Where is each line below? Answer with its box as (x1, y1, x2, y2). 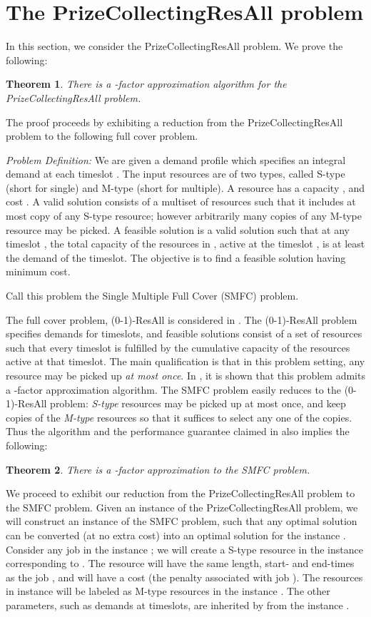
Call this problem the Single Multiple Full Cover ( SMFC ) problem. (6, 288, 299, 303)
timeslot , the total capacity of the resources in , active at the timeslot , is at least (6, 236, 365, 251)
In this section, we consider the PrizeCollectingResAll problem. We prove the (6, 39, 343, 53)
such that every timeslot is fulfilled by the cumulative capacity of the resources (6, 340, 350, 355)
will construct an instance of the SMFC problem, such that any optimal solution (6, 514, 357, 529)
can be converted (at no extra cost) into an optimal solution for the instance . (6, 527, 346, 542)
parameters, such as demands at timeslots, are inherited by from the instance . (6, 597, 350, 612)
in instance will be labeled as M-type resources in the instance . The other (6, 583, 330, 598)
